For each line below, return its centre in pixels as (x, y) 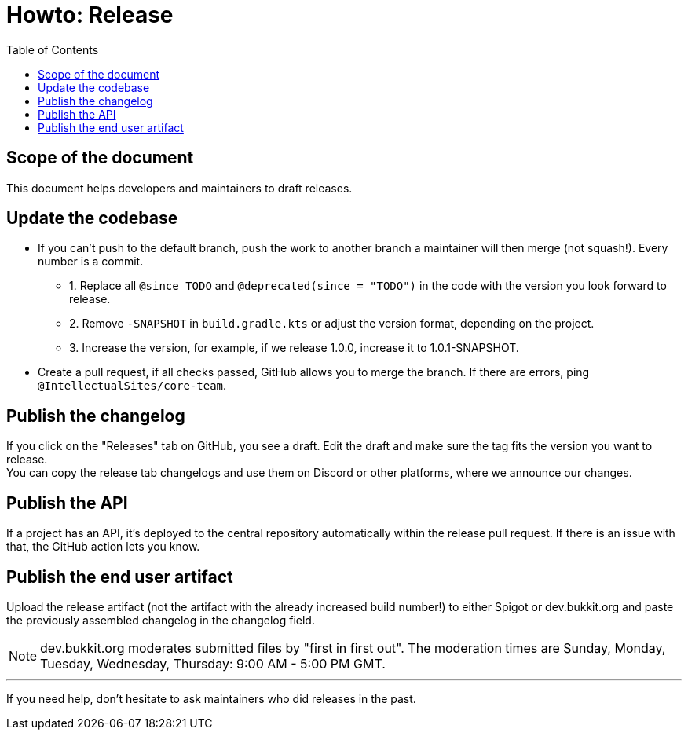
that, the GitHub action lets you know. (103, 547)
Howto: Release (90, 15)
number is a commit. (91, 262)
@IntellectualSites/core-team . (132, 386)
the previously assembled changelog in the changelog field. (161, 620)
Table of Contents (53, 49)
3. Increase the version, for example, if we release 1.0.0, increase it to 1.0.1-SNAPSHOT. (294, 348)
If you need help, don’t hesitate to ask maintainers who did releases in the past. (211, 698)
